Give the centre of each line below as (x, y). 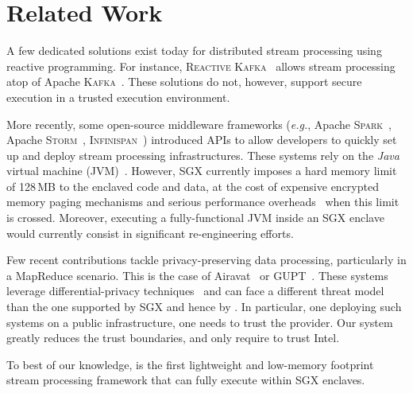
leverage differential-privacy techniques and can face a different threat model (195, 291)
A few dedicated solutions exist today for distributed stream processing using (194, 51)
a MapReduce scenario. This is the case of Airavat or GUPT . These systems (197, 275)
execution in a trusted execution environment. (118, 97)
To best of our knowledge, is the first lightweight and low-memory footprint (190, 364)
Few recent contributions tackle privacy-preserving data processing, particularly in (206, 260)
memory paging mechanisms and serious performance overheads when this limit (203, 202)
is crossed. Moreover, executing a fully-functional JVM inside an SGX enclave (195, 218)
